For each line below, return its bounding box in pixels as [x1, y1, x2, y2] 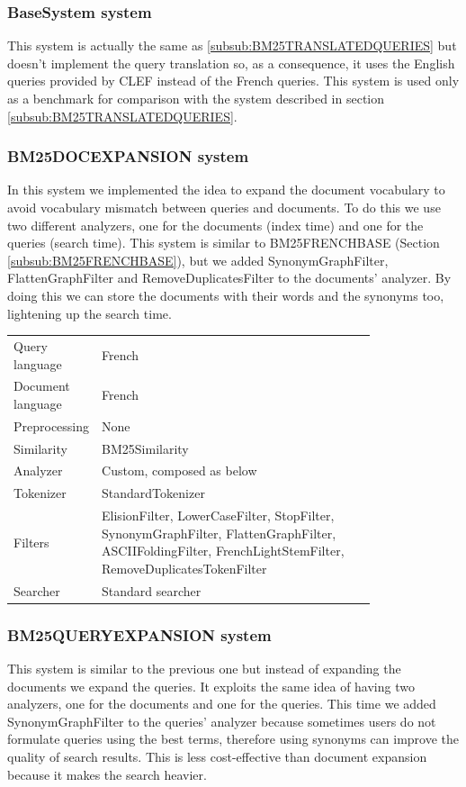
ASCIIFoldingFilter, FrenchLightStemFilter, [102, 541, 345, 560]
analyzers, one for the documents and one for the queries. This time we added [7, 694, 436, 713]
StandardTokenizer [102, 484, 205, 502]
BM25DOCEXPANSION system [7, 145, 249, 167]
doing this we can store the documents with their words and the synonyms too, [7, 285, 444, 304]
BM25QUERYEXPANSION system [7, 623, 272, 646]
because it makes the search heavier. [7, 764, 207, 783]
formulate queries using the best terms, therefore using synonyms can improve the [7, 729, 460, 748]
